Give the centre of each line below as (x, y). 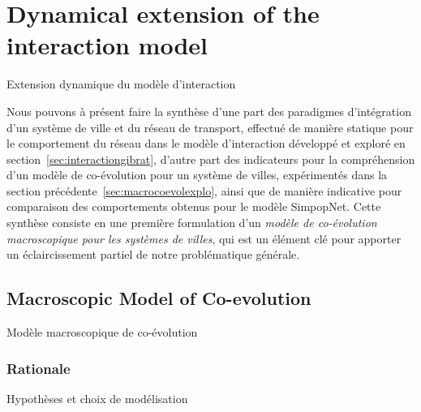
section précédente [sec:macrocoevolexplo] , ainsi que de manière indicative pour (204, 190)
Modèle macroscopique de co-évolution (102, 332)
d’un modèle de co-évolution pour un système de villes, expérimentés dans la (197, 175)
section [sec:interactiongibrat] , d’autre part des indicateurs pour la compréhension (211, 159)
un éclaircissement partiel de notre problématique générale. (153, 254)
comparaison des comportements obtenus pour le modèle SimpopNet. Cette (194, 206)
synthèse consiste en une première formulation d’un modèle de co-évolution (192, 223)
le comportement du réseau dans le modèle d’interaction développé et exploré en (206, 143)
